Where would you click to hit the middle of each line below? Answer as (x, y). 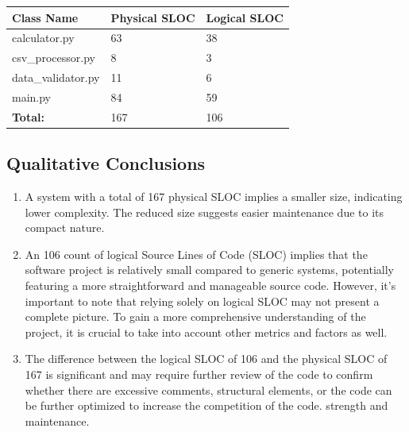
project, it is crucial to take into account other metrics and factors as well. (206, 332)
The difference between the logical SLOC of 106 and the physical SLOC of (206, 359)
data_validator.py (56, 77)
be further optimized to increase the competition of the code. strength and (206, 405)
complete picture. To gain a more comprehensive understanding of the (195, 316)
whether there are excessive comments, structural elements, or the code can (208, 390)
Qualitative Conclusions (106, 163)
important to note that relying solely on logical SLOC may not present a (202, 301)
